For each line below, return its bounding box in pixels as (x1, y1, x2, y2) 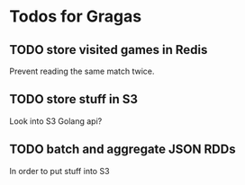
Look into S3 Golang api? (9, 115, 103, 127)
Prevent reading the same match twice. (9, 66, 155, 76)
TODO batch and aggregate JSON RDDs (9, 142, 236, 157)
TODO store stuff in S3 (9, 92, 138, 107)
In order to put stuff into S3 (9, 165, 110, 176)
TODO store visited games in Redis (9, 42, 208, 57)
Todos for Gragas (9, 6, 142, 27)
